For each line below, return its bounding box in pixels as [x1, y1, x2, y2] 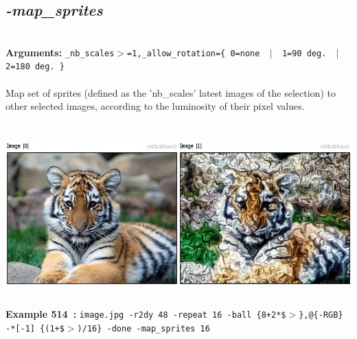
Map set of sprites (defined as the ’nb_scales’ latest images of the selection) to [5, 85, 336, 100]
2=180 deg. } [5, 62, 65, 72]
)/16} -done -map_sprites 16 [77, 323, 210, 334]
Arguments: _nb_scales [5, 45, 115, 59]
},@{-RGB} [299, 310, 343, 320]
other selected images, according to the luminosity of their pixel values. [5, 99, 305, 113]
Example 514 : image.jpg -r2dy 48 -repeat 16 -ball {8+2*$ [5, 307, 286, 321]
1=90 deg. [281, 48, 327, 58]
